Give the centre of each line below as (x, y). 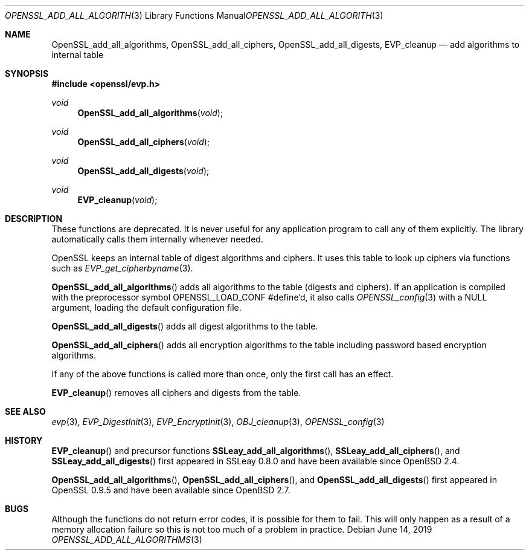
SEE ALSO (25, 411)
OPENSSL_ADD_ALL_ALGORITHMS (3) (127, 540)
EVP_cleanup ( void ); (117, 200)
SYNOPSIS (27, 73)
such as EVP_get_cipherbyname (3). (122, 268)
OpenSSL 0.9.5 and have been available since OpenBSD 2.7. (171, 490)
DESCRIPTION (34, 219)
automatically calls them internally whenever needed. (157, 239)
